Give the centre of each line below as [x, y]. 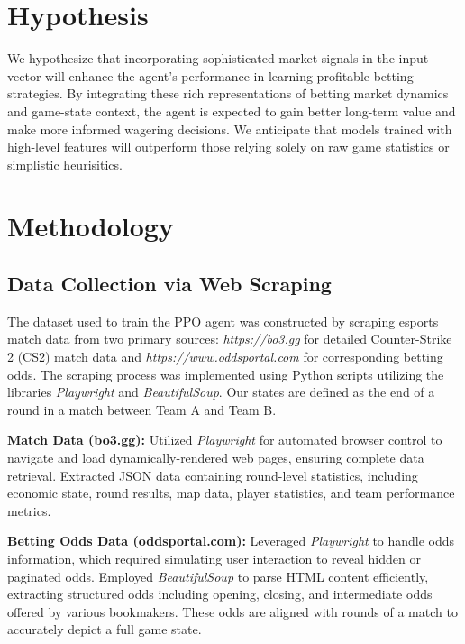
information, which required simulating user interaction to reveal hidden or [214, 558]
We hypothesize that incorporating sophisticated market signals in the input [218, 58]
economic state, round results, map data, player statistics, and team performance [231, 493]
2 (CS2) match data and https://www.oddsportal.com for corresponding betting [225, 357]
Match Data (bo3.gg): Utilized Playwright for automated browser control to [225, 440]
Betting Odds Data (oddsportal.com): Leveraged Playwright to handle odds [231, 541]
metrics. [29, 510]
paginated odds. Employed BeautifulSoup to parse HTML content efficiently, [218, 576]
